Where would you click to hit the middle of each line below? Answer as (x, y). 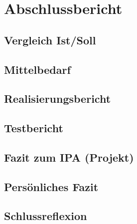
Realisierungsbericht (58, 99)
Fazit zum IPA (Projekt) (69, 157)
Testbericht (34, 128)
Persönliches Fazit (51, 186)
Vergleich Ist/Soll (50, 40)
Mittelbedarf (37, 69)
